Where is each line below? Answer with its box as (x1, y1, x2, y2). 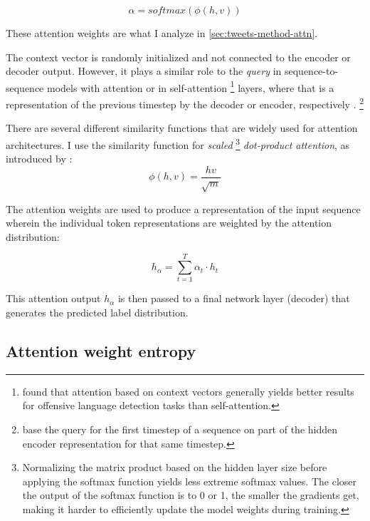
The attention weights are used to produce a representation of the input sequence (6, 201, 361, 216)
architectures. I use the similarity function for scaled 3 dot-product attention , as (6, 135, 350, 152)
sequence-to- (284, 63, 339, 78)
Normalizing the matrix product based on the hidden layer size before (22, 460, 327, 475)
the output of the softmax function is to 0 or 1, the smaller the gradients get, (22, 488, 359, 502)
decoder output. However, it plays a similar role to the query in (6, 63, 282, 78)
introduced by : (6, 151, 73, 166)
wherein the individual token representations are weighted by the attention (6, 215, 332, 230)
